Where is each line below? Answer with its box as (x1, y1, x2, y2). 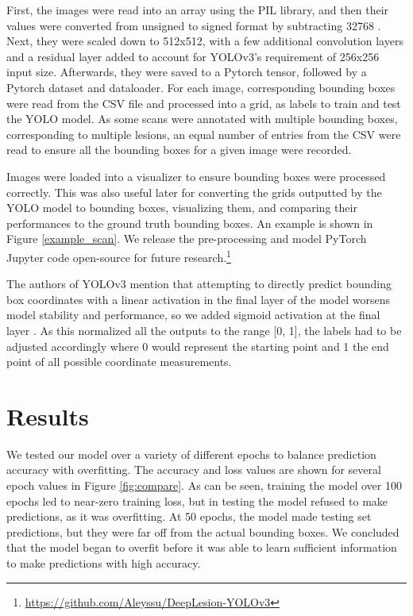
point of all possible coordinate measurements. (6, 353, 232, 370)
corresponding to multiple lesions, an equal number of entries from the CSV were (6, 125, 401, 142)
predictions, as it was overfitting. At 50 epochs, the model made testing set (6, 508, 372, 525)
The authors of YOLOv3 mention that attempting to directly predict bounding (6, 275, 392, 292)
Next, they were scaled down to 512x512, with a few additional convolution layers (6, 33, 403, 49)
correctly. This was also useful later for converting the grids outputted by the (6, 183, 382, 200)
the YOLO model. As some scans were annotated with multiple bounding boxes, (6, 110, 398, 127)
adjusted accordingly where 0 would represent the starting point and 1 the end (6, 337, 389, 354)
